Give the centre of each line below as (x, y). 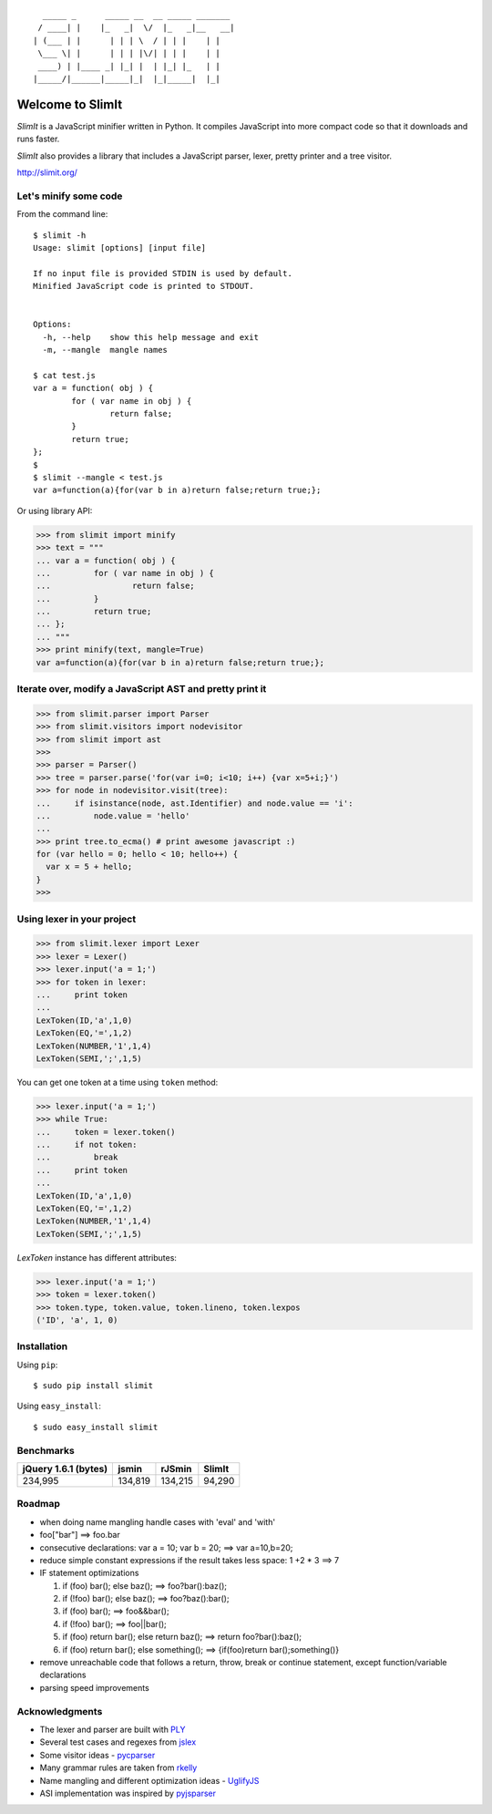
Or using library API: (55, 510)
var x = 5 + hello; (89, 867)
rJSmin (176, 1469)
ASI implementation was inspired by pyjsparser (128, 1793)
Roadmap (39, 1504)
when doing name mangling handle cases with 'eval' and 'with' (158, 1521)
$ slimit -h (60, 235)
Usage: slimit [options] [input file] (120, 247)
